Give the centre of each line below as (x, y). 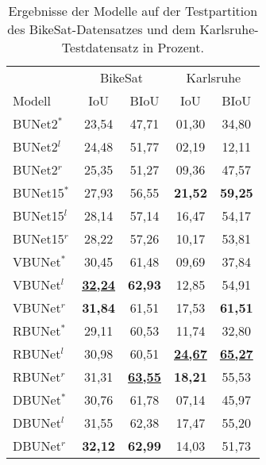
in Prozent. (173, 47)
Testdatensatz (100, 47)
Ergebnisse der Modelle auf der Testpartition (133, 11)
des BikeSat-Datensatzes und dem (102, 29)
